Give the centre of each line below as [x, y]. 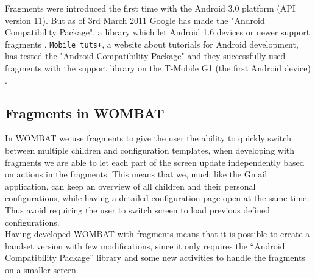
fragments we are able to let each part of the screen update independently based [155, 162]
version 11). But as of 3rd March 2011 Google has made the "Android [135, 20]
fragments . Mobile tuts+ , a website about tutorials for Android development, [152, 44]
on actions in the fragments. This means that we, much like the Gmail [136, 174]
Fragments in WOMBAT [85, 112]
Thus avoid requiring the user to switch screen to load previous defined [137, 209]
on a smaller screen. [42, 269]
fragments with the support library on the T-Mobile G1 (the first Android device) [158, 68]
